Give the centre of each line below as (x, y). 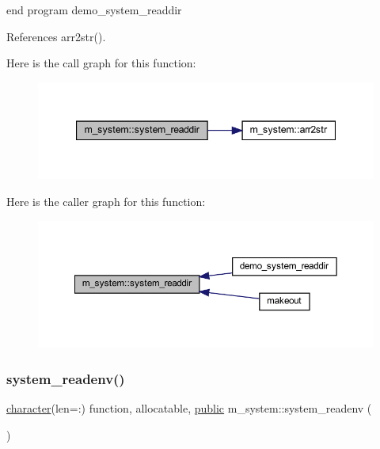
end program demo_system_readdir (94, 10)
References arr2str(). (56, 36)
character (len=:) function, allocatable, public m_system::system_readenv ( (189, 408)
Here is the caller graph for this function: (106, 201)
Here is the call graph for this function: (101, 63)
